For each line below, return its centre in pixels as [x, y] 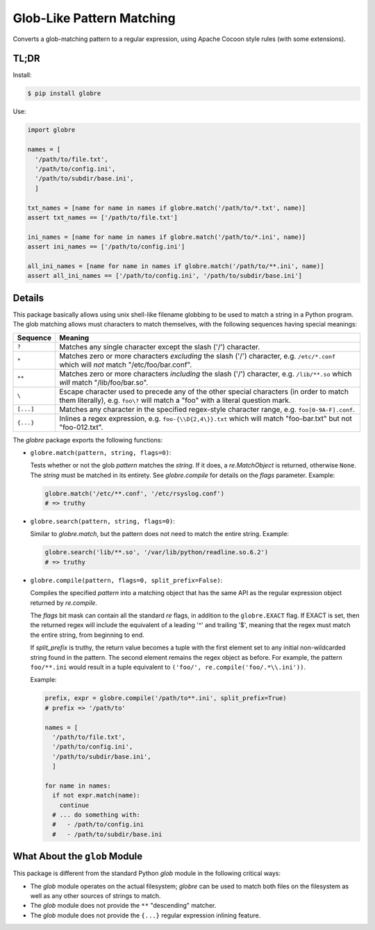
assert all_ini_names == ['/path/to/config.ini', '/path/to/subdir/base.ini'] [165, 276]
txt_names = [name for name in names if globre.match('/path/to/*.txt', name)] [167, 208]
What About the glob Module [78, 857]
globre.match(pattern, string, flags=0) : [101, 452]
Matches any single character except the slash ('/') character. [160, 347]
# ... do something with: [96, 815]
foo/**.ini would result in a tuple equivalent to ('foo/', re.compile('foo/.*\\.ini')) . [168, 667]
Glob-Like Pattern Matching [94, 18]
